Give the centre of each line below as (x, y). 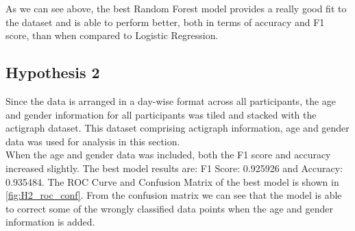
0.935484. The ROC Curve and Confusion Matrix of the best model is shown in (172, 181)
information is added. (50, 222)
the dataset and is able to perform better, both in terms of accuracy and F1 (165, 22)
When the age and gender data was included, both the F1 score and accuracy (168, 155)
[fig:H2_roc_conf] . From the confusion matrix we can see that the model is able (174, 195)
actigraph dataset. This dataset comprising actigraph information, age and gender (177, 128)
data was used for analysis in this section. (93, 141)
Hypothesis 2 (53, 72)
